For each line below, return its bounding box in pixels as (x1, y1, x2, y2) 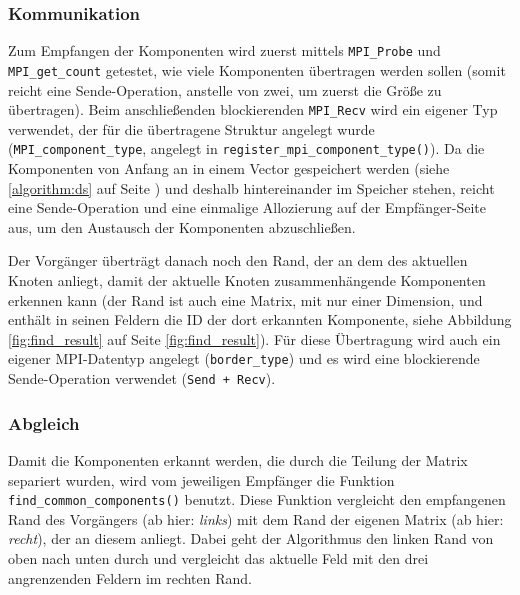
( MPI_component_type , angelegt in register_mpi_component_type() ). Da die (8, 138, 485, 159)
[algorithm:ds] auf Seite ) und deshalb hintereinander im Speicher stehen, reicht (8, 177, 495, 198)
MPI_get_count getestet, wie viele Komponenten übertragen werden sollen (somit (8, 59, 506, 80)
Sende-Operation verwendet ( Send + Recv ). (8, 368, 276, 389)
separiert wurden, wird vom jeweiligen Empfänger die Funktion (8, 469, 395, 490)
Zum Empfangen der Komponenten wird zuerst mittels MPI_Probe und (8, 40, 441, 61)
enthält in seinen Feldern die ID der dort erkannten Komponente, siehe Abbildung (8, 309, 512, 330)
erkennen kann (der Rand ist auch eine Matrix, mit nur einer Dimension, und (8, 289, 483, 310)
